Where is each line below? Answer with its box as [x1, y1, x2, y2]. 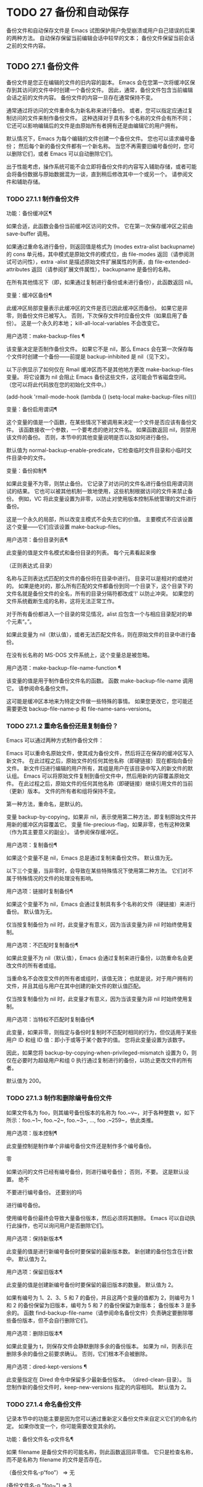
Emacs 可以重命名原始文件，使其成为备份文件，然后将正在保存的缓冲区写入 [6, 750, 194, 757]
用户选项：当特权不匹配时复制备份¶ [6, 1016, 95, 1023]
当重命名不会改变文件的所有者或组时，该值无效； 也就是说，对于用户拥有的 [6, 975, 193, 982]
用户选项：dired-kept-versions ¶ [6, 1363, 88, 1370]
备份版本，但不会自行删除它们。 [11, 1317, 91, 1324]
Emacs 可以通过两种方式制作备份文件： [6, 737, 104, 744]
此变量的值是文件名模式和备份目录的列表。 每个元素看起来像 [6, 549, 156, 556]
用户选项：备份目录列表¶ [6, 536, 68, 544]
